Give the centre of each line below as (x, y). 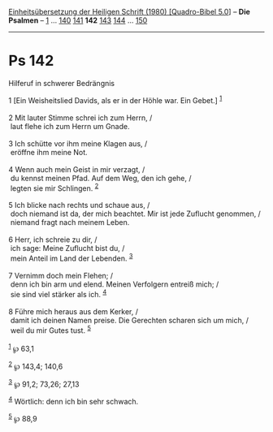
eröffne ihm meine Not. (49, 152)
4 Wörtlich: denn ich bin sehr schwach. (74, 401)
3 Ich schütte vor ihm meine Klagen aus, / (78, 143)
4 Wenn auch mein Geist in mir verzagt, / (77, 169)
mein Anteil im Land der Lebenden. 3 (71, 257)
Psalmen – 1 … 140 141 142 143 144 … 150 (78, 20)
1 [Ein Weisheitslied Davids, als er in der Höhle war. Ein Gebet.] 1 (115, 99)
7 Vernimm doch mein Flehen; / (61, 275)
